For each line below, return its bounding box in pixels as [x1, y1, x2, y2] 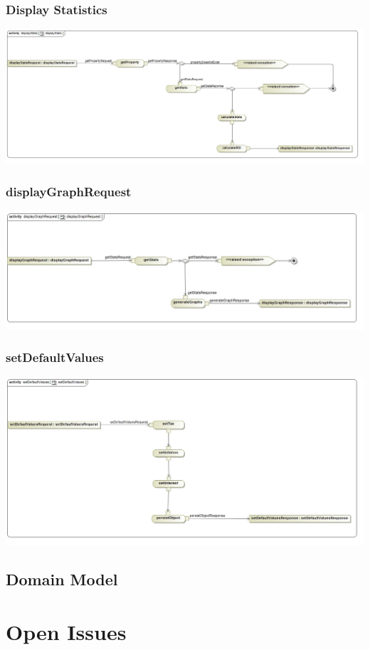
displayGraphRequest [6, 183, 132, 201]
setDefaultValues [6, 348, 104, 366]
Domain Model [6, 568, 118, 590]
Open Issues [6, 617, 127, 646]
